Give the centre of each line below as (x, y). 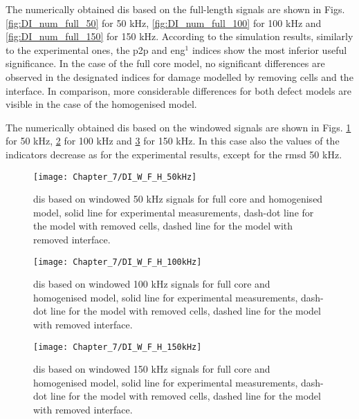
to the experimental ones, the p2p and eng (95, 49)
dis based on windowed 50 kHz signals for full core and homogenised (178, 199)
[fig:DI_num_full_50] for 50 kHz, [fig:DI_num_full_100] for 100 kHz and (164, 22)
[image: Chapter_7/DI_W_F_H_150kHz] (118, 347)
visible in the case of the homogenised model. (101, 104)
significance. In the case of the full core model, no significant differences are (165, 63)
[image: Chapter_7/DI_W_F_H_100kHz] (118, 262)
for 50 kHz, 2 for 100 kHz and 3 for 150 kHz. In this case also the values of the (173, 141)
